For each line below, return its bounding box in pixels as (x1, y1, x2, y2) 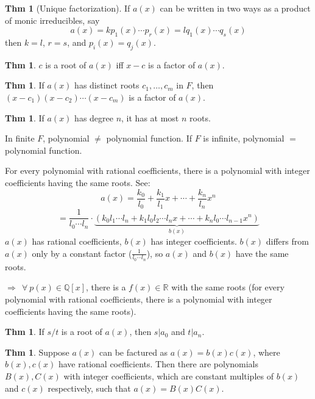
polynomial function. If (106, 132, 192, 145)
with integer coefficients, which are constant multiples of (63, 369, 274, 382)
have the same (235, 246, 289, 259)
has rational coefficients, (32, 234, 122, 247)
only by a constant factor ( (32, 246, 132, 259)
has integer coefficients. (150, 234, 237, 247)
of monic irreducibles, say (5, 13, 100, 26)
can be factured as (99, 345, 168, 358)
